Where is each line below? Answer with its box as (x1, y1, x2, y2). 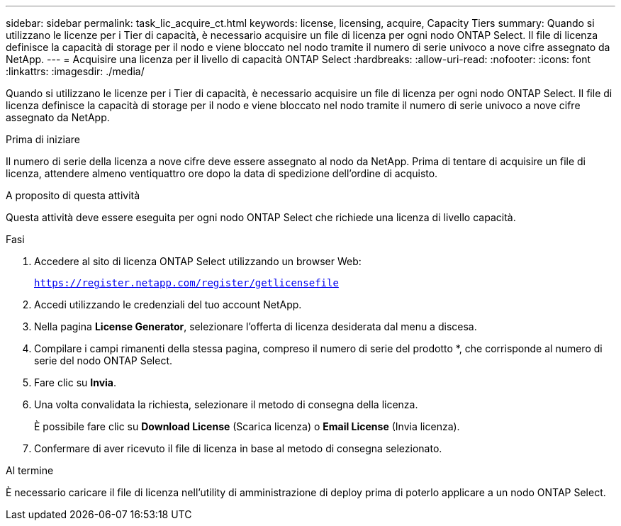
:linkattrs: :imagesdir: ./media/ (6, 65, 145, 77)
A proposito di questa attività (6, 189, 140, 201)
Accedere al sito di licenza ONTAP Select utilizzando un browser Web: (34, 255, 362, 267)
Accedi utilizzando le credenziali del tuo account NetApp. (34, 298, 302, 310)
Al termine (6, 464, 54, 476)
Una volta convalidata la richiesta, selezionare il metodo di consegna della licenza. (34, 398, 418, 410)
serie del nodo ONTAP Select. (34, 354, 173, 366)
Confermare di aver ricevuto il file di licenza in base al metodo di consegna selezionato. (34, 442, 442, 454)
